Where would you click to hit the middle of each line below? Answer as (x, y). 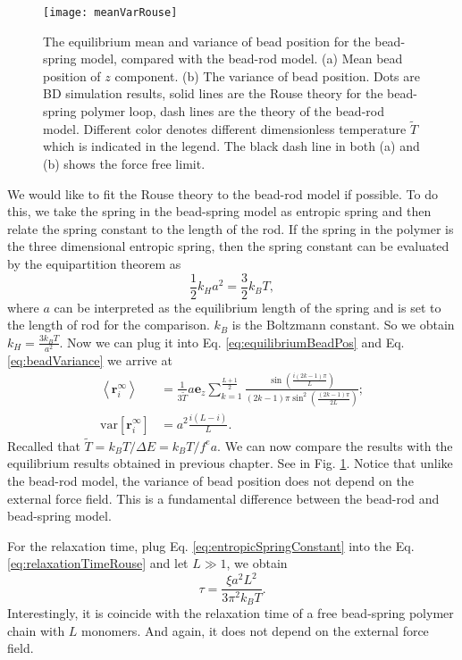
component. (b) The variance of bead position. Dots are (267, 75)
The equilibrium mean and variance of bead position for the (207, 41)
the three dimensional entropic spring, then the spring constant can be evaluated (228, 246)
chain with (36, 630)
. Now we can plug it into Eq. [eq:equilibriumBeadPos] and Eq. (232, 342)
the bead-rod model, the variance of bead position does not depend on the (210, 480)
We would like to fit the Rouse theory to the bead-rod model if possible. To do (223, 193)
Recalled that (44, 445)
